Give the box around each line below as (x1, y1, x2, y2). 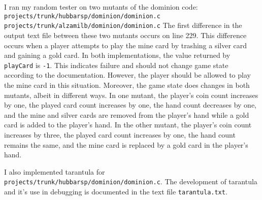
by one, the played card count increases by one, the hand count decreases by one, (4, 99, 256, 110)
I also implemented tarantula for (4, 166, 105, 177)
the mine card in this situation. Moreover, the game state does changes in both (4, 79, 250, 90)
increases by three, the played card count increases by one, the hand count (4, 129, 236, 140)
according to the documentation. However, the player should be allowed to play (4, 70, 251, 80)
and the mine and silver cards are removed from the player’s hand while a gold (4, 109, 249, 120)
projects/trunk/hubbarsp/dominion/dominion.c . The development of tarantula (4, 176, 257, 187)
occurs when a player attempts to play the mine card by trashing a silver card (4, 40, 247, 50)
